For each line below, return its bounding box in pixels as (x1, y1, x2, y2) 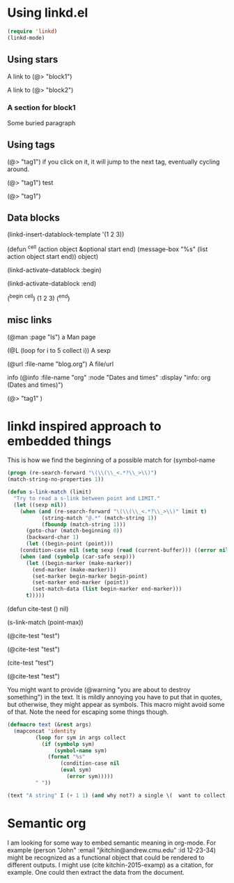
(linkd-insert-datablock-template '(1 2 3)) (7, 230, 125, 239)
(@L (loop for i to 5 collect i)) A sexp (7, 346, 111, 354)
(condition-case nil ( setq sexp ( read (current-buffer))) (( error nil (19, 547, 229, 554)
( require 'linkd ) (7, 28, 58, 35)
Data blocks (7, 212, 61, 223)
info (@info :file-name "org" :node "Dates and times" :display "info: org (7, 373, 211, 381)
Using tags (7, 139, 56, 151)
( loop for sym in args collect (35, 734, 127, 741)
